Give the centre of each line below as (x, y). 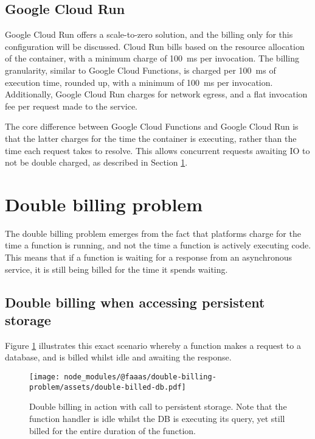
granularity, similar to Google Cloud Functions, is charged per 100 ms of (140, 70)
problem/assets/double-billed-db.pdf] (108, 387)
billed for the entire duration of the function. (112, 430)
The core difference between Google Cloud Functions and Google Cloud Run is (152, 126)
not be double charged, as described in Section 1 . (96, 162)
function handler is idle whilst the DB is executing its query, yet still (157, 418)
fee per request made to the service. (71, 106)
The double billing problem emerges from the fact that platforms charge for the (153, 233)
